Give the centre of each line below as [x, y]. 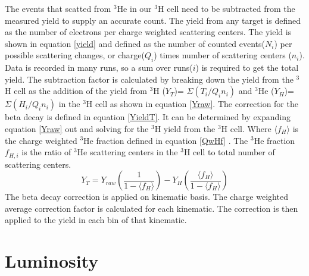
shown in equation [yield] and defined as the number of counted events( [135, 43]
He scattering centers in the [127, 152]
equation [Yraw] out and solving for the [77, 128]
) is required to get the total [247, 68]
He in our [134, 8]
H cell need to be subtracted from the [226, 8]
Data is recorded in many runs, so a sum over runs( [99, 68]
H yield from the [185, 128]
